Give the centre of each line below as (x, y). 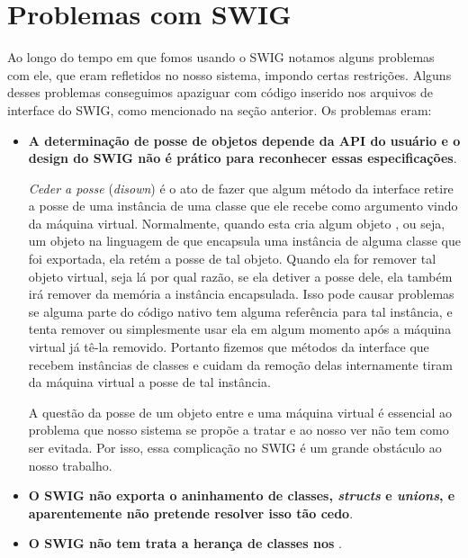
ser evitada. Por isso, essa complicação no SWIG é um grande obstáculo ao (235, 447)
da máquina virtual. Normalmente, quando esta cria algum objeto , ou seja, (237, 223)
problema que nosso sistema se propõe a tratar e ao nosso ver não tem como (238, 430)
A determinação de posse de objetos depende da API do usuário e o (244, 140)
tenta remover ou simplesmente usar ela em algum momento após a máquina (240, 329)
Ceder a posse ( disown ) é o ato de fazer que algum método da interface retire (241, 188)
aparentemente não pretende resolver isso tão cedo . (191, 513)
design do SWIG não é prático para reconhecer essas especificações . (243, 158)
